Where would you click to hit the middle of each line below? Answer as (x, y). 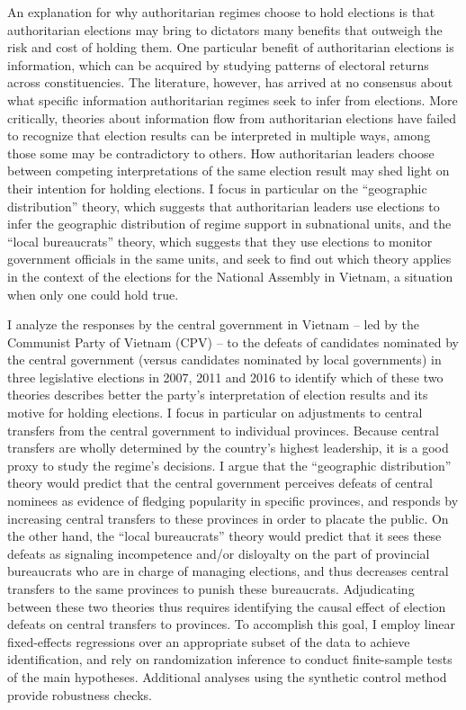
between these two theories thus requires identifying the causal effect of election (227, 606)
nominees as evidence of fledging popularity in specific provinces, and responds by (233, 501)
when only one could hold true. (93, 294)
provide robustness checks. (80, 694)
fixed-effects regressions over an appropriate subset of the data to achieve (209, 641)
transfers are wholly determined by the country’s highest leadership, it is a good (228, 448)
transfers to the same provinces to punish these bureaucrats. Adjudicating (211, 589)
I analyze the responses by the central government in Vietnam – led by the (214, 324)
